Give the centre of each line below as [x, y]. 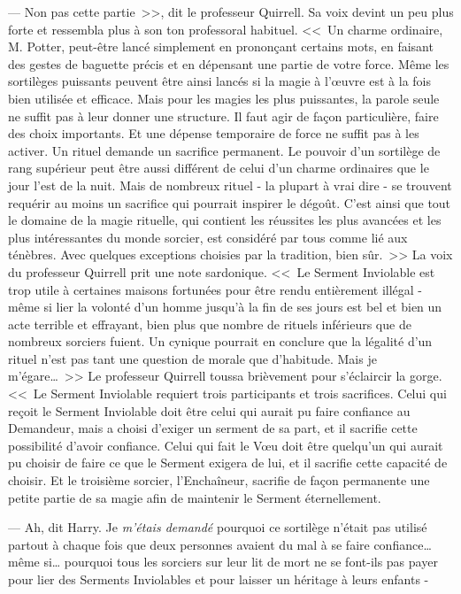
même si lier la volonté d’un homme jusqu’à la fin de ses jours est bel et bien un [225, 307]
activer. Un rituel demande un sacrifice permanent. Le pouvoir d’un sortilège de [224, 150]
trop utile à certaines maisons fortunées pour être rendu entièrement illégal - [215, 289]
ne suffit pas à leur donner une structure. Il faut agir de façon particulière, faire [223, 116]
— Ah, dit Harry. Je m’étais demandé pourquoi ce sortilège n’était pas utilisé [218, 527]
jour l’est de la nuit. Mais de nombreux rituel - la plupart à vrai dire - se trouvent [230, 185]
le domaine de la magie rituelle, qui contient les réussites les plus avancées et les [225, 220]
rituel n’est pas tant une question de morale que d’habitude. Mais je [192, 358]
